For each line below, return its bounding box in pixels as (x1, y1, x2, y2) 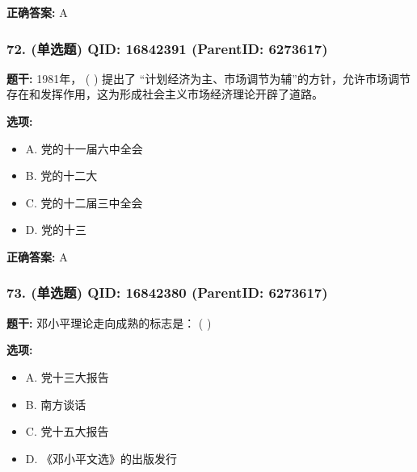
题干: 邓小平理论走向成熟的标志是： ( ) (6, 314, 212, 331)
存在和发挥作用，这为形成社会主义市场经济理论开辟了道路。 (6, 86, 323, 102)
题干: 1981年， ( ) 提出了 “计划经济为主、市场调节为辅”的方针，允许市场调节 (6, 69, 411, 86)
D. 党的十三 (25, 221, 87, 238)
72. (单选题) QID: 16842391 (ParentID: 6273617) (6, 38, 328, 58)
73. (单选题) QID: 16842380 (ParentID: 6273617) (6, 282, 328, 303)
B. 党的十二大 (25, 167, 98, 184)
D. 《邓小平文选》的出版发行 (25, 449, 178, 466)
